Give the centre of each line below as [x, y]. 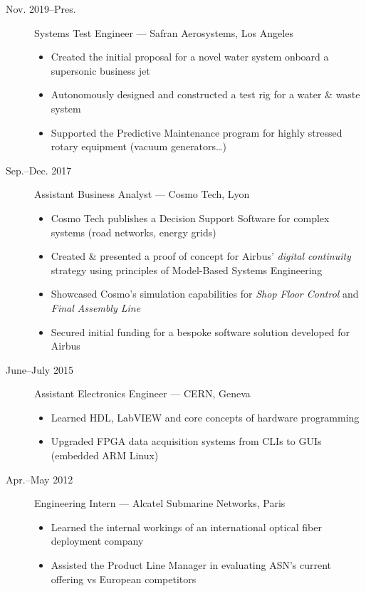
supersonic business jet [100, 70]
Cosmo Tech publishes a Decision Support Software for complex [190, 218]
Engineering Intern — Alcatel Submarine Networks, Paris [160, 503]
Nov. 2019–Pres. [41, 9]
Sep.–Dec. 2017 [39, 170]
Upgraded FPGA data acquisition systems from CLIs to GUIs [186, 441]
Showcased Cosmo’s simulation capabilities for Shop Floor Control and [205, 294]
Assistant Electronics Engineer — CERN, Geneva [142, 393]
